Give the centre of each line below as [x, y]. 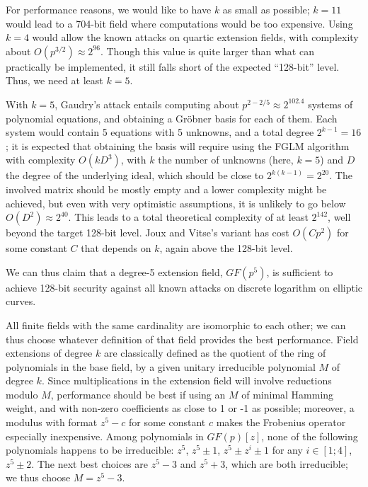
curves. [21, 301]
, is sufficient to [300, 271]
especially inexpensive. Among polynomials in [105, 436]
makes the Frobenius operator [281, 422]
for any [287, 450]
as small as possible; [266, 9]
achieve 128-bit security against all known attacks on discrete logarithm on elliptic [184, 287]
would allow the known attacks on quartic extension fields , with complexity [195, 37]
